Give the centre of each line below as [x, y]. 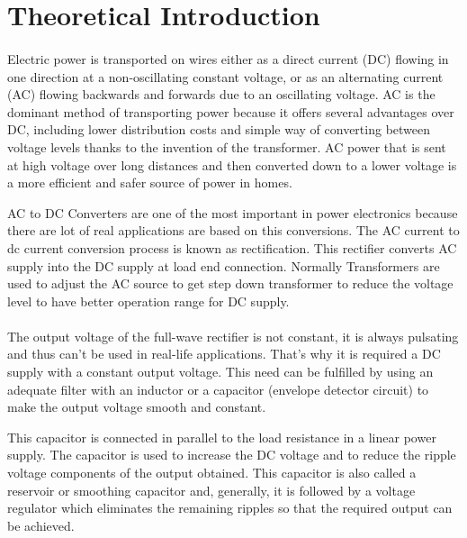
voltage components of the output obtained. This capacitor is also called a [212, 473]
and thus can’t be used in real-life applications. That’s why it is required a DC [224, 354]
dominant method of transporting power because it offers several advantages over [231, 111]
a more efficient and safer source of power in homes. [150, 182]
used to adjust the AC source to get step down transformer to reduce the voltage [230, 283]
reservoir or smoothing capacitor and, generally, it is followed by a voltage [211, 490]
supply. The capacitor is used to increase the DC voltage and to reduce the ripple [232, 455]
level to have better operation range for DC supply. [148, 301]
